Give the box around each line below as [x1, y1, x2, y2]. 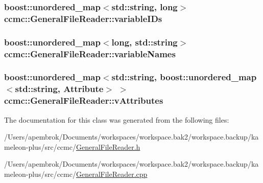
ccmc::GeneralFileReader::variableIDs [4, 12, 162, 25]
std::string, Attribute [15, 82, 104, 95]
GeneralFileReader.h [76, 141, 140, 152]
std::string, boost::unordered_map [111, 71, 257, 83]
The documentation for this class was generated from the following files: [4, 114, 229, 125]
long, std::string [111, 35, 178, 48]
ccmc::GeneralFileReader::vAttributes [4, 94, 163, 107]
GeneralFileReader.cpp [76, 168, 148, 179]
